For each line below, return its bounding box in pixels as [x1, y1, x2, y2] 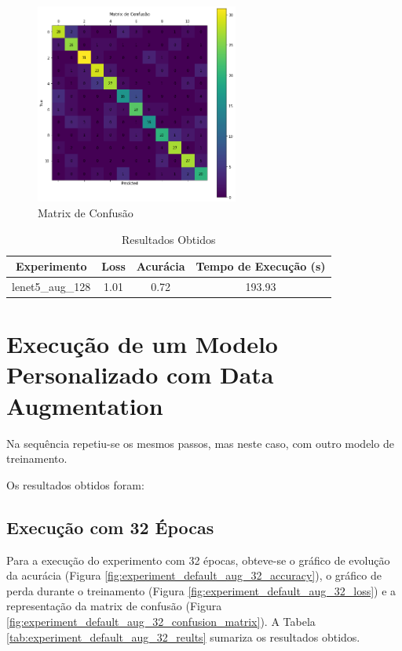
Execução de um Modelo [6, 328, 278, 360]
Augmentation [6, 389, 163, 421]
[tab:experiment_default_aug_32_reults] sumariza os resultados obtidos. [6, 628, 360, 645]
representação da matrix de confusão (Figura [6, 598, 222, 614]
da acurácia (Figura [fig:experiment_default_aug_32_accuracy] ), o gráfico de [6, 567, 382, 584]
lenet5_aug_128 [12, 278, 91, 294]
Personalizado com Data [6, 358, 274, 391]
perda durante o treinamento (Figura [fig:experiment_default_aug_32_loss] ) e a [6, 582, 397, 598]
